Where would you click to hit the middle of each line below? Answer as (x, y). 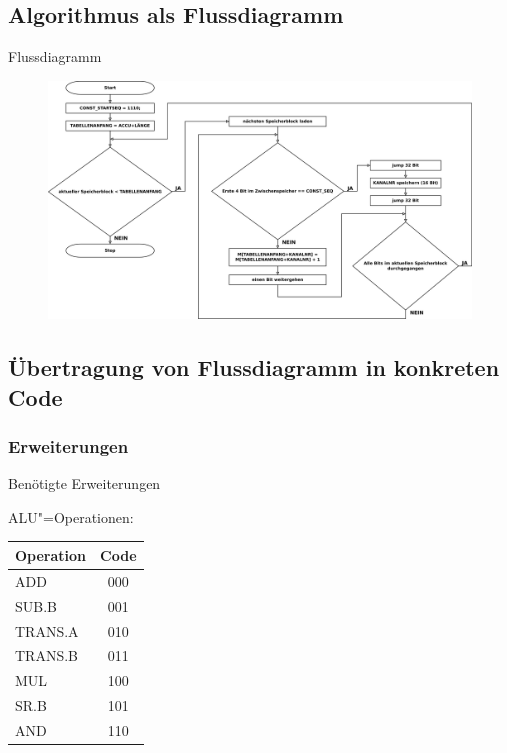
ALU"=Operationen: (71, 516)
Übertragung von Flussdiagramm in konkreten (254, 367)
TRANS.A (47, 630)
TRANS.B (46, 655)
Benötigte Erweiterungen (84, 483)
